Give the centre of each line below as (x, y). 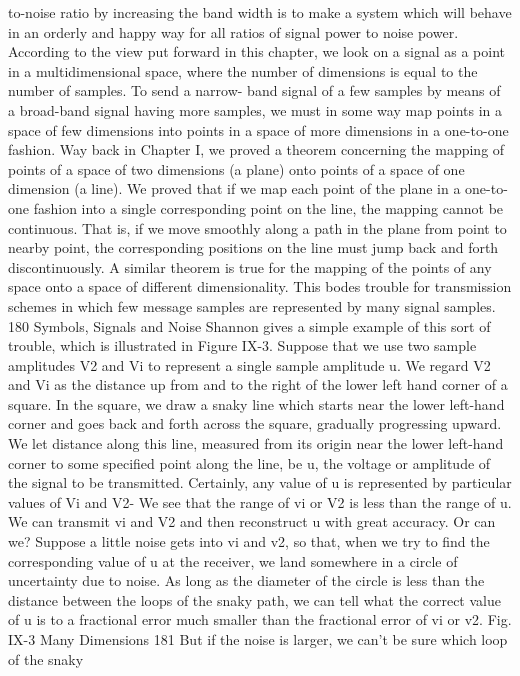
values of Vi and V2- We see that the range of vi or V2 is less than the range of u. (260, 501)
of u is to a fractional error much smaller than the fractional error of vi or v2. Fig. (260, 619)
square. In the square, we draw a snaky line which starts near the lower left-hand (256, 403)
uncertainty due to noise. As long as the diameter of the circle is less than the (246, 580)
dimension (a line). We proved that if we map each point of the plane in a (234, 188)
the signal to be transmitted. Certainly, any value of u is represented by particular (260, 482)
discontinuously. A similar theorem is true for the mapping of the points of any (250, 266)
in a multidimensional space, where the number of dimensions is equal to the (243, 70)
